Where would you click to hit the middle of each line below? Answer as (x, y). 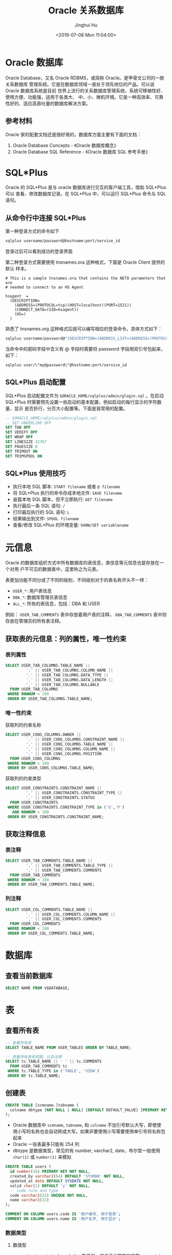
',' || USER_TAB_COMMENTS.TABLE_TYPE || (70, 865)
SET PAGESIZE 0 (21, 446)
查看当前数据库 (29, 976)
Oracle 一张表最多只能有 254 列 (46, 1144)
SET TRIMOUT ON (21, 451)
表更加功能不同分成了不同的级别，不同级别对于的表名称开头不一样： (77, 580)
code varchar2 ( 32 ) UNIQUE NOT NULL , (49, 1195)
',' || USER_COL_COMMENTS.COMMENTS (64, 919)
